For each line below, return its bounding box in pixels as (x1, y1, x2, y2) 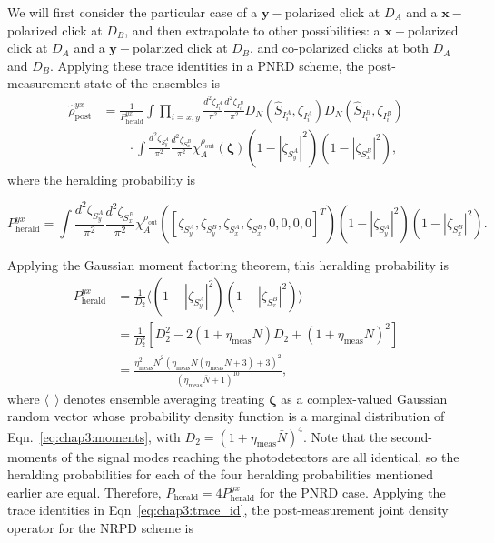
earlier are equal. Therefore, (7, 482, 162, 501)
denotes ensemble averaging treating (64, 388, 265, 407)
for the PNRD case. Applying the (259, 482, 446, 501)
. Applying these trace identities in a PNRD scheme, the (50, 55, 364, 75)
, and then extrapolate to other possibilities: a (124, 20, 380, 39)
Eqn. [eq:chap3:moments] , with (7, 427, 181, 446)
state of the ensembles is (84, 74, 221, 93)
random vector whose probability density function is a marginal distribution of (7, 407, 445, 426)
